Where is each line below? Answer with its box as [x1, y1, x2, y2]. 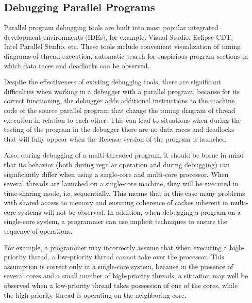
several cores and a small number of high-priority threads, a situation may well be [4, 271, 248, 281]
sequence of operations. [4, 226, 73, 236]
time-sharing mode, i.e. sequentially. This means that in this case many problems [4, 188, 245, 198]
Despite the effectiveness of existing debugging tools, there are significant [4, 77, 221, 87]
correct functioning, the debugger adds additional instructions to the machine [4, 96, 235, 106]
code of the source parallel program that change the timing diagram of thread [4, 105, 235, 115]
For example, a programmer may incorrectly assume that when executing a [4, 242, 227, 252]
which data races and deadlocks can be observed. [4, 60, 150, 70]
